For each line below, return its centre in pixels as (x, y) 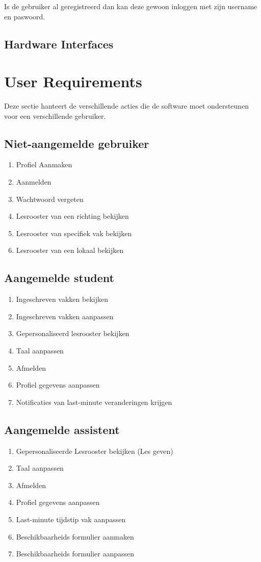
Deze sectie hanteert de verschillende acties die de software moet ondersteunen (127, 106)
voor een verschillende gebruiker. (55, 116)
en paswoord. (25, 16)
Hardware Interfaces (59, 44)
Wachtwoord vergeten (50, 199)
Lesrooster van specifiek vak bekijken (74, 233)
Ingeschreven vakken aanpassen (65, 316)
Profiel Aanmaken (44, 164)
